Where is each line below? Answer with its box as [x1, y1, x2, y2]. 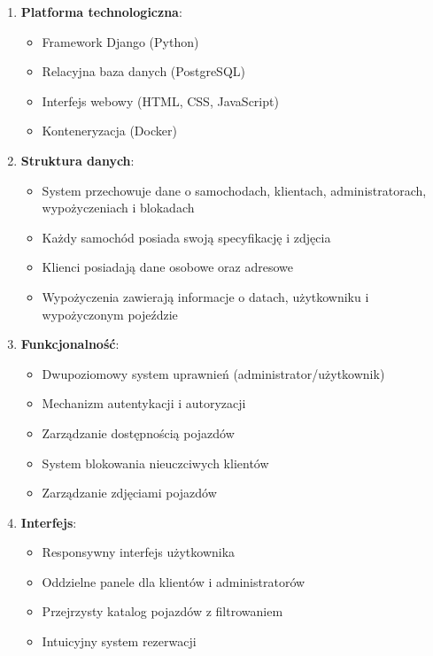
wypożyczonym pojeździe [42, 305, 178, 323]
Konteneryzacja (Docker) [42, 121, 177, 140]
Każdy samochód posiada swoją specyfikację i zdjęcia [42, 228, 331, 246]
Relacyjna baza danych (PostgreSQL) [42, 62, 245, 81]
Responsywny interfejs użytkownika [42, 543, 236, 561]
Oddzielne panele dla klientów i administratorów [42, 572, 305, 590]
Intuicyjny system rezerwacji [42, 632, 197, 651]
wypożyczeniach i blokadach [42, 198, 195, 217]
